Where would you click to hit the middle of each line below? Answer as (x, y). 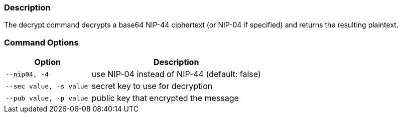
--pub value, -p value (47, 98)
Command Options (41, 42)
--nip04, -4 (27, 74)
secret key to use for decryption (152, 86)
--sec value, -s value (47, 86)
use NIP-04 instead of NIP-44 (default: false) (176, 74)
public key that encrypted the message (165, 98)
